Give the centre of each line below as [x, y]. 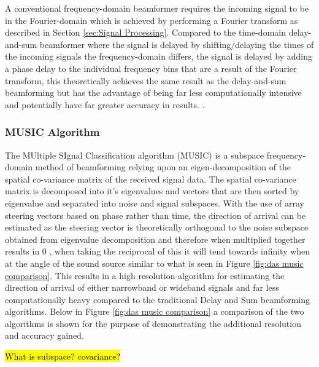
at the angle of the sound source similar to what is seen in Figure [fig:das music [154, 263]
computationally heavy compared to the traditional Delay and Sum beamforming [157, 299]
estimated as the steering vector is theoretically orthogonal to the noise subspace [157, 227]
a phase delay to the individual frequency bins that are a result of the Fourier [151, 68]
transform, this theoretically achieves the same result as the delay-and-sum [146, 80]
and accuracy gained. [44, 335]
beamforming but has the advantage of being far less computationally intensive [153, 93]
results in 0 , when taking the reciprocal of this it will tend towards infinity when [158, 251]
